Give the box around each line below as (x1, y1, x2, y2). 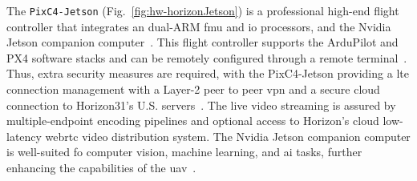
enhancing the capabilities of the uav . (6, 159, 196, 175)
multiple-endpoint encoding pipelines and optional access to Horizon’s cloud (6, 112, 379, 129)
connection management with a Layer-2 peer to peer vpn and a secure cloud (6, 81, 380, 98)
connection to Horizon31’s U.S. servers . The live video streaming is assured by (6, 96, 396, 113)
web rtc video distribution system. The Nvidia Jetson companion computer (45, 127, 411, 144)
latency (6, 127, 42, 144)
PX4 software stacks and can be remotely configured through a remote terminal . (6, 49, 407, 66)
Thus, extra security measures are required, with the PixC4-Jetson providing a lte (6, 65, 409, 82)
